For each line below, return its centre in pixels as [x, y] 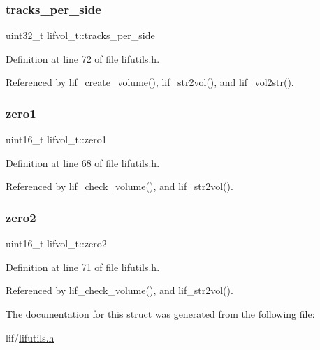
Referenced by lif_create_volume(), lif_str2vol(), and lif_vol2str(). [150, 82]
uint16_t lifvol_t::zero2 [56, 243]
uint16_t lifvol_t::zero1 [56, 139]
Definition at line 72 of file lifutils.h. [83, 58]
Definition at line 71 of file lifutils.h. [83, 267]
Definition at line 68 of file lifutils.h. [83, 162]
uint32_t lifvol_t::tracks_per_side [80, 35]
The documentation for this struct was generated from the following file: [160, 314]
